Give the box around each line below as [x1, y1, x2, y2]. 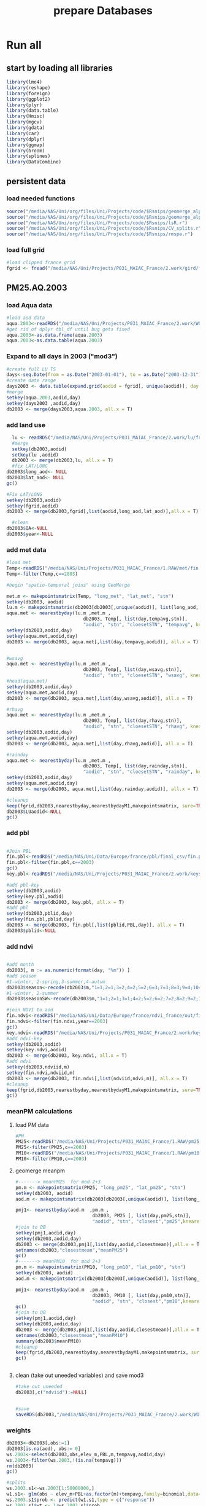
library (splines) [6, 153, 51, 160]
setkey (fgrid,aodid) [6, 503, 59, 509]
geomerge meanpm [15, 1167, 66, 1174]
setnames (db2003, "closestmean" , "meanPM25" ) [15, 1247, 129, 1253]
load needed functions [6, 194, 75, 203]
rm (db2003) [6, 1463, 34, 1469]
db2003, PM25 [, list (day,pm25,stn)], [92, 1213, 191, 1219]
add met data [6, 545, 47, 554]
